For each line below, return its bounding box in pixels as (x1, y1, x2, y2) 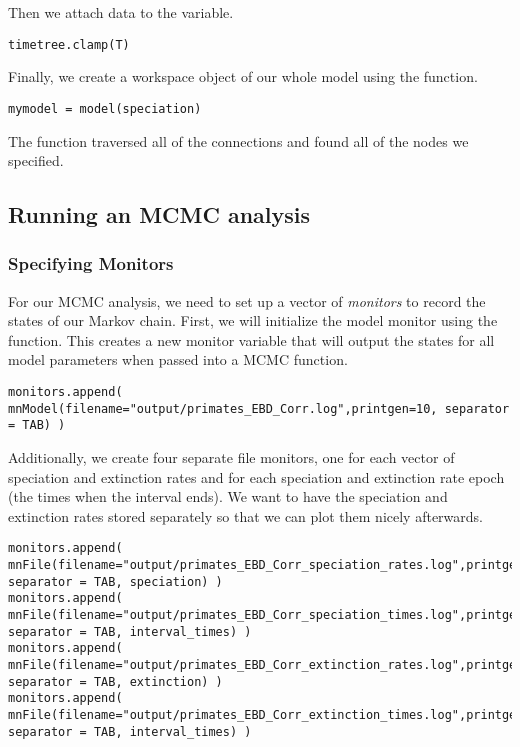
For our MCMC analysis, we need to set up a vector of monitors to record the (8, 290, 486, 311)
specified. (8, 150, 64, 171)
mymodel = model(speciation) (8, 101, 202, 116)
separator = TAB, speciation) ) (8, 574, 223, 589)
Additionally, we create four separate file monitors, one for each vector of (8, 447, 455, 468)
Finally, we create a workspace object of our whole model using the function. (8, 66, 478, 87)
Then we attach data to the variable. (8, 2, 234, 22)
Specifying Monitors (8, 251, 174, 276)
